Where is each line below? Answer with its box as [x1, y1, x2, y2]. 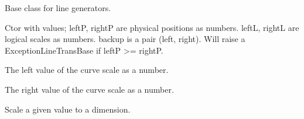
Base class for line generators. [5, 2, 111, 13]
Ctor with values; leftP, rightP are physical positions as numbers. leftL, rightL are [5, 21, 299, 33]
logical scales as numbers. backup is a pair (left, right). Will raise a [5, 33, 245, 45]
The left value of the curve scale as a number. [5, 64, 169, 76]
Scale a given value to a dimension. [5, 103, 131, 115]
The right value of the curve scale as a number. [5, 83, 174, 95]
